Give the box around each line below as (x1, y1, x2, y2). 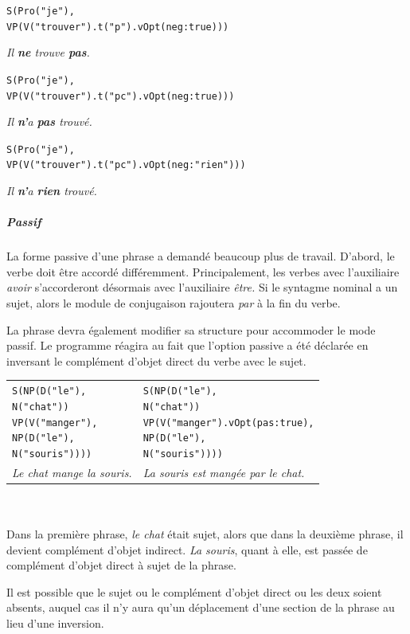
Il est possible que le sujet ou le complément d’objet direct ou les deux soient (6, 583, 382, 600)
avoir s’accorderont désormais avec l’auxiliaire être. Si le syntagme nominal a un (6, 279, 398, 295)
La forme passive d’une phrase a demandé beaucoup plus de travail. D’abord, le (6, 248, 395, 264)
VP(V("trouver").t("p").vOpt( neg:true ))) (6, 21, 229, 33)
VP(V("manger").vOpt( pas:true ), (143, 417, 314, 429)
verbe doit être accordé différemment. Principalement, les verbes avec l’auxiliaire (6, 263, 400, 280)
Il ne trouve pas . (6, 44, 90, 61)
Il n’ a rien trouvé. (6, 182, 97, 199)
